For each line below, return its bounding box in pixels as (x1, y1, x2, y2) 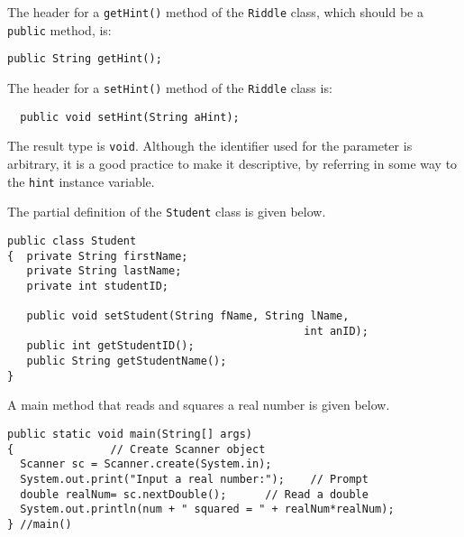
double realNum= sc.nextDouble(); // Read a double (20, 487, 368, 501)
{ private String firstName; (7, 249, 188, 263)
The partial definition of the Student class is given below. (7, 202, 326, 221)
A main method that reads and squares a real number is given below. (7, 395, 390, 414)
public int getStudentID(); (26, 339, 195, 353)
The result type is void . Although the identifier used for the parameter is (7, 136, 413, 155)
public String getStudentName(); (26, 355, 227, 368)
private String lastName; (26, 264, 182, 278)
